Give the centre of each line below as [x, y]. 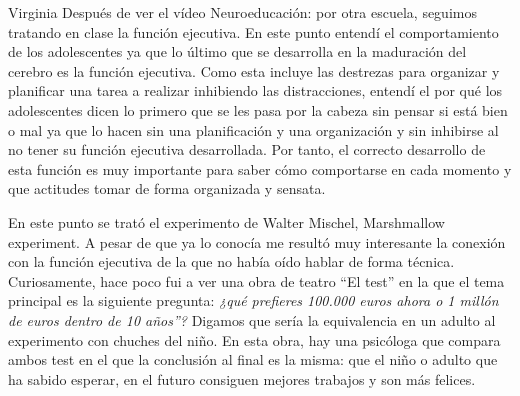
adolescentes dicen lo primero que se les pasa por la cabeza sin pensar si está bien [258, 109]
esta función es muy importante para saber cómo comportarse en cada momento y [260, 168]
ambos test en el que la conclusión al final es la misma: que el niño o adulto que [253, 359]
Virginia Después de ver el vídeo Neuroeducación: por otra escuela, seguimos [242, 12]
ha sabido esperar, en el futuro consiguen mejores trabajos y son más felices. [242, 378]
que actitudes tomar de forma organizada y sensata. [167, 188]
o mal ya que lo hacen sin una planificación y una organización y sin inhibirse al [253, 129]
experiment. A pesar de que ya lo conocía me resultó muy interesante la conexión [257, 241]
